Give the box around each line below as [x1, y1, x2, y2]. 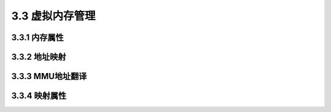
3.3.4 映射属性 [11, 91, 67, 101]
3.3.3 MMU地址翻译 [11, 71, 87, 82]
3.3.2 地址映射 [11, 52, 66, 62]
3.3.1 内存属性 [11, 32, 64, 43]
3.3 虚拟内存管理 [11, 9, 96, 23]
